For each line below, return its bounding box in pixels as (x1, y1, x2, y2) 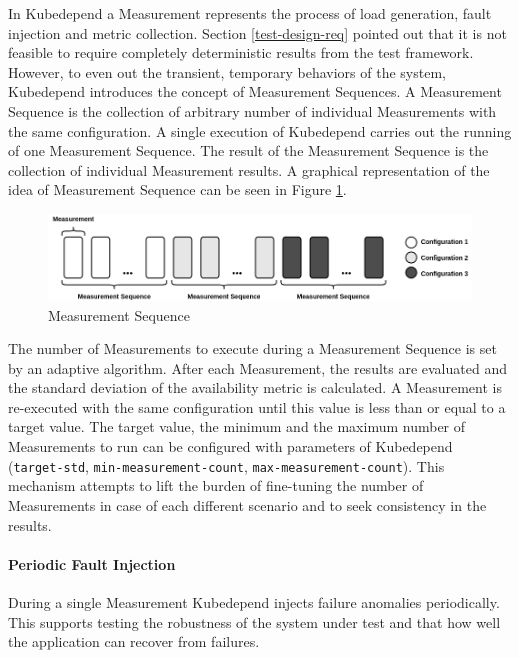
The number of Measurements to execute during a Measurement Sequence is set (8, 338, 497, 359)
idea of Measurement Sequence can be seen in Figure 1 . (8, 179, 347, 200)
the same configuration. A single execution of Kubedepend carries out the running (8, 120, 512, 141)
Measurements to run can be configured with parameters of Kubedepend (8, 436, 453, 457)
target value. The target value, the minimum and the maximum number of (8, 416, 466, 437)
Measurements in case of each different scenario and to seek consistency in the (8, 494, 487, 515)
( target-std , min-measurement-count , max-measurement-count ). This (8, 455, 445, 476)
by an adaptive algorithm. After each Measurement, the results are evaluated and (8, 357, 507, 378)
